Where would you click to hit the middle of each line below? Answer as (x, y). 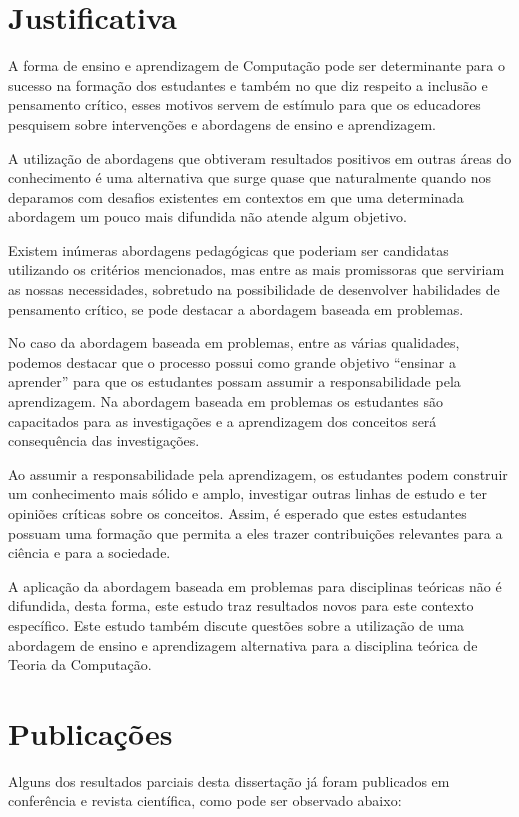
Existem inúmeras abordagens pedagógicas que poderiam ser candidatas (228, 249)
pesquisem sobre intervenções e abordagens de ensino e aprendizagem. (222, 123)
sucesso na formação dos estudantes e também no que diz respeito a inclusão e (248, 84)
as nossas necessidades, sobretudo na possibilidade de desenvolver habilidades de (254, 289)
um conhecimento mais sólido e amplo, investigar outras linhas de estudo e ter (247, 493)
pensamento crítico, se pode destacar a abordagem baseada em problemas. (236, 308)
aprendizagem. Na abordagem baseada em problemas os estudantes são (225, 401)
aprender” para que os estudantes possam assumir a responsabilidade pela (234, 381)
